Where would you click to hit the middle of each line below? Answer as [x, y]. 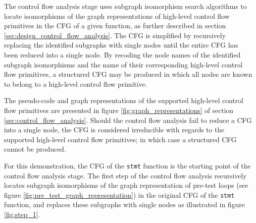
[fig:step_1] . [22, 214]
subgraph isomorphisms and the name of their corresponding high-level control [123, 64]
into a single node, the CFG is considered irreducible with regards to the [114, 130]
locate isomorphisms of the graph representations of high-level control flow [117, 16]
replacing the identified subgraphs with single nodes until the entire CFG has [121, 45]
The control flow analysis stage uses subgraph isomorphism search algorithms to [126, 6]
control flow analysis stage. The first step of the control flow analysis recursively [125, 175]
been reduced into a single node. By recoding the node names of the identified [122, 54]
